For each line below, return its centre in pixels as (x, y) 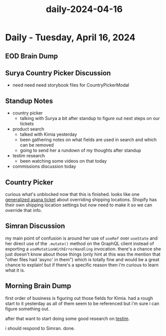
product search (28, 129)
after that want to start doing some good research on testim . (67, 318)
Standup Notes (29, 101)
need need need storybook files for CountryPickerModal (71, 85)
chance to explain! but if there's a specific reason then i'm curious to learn (82, 265)
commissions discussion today (44, 166)
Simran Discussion (35, 226)
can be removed (37, 145)
